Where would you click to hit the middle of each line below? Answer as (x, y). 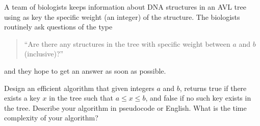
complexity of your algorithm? (51, 118)
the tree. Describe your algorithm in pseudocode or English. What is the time (125, 107)
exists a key (22, 98)
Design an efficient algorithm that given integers (79, 88)
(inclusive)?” (44, 54)
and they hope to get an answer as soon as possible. (85, 70)
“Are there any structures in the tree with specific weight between (127, 43)
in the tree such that (81, 98)
